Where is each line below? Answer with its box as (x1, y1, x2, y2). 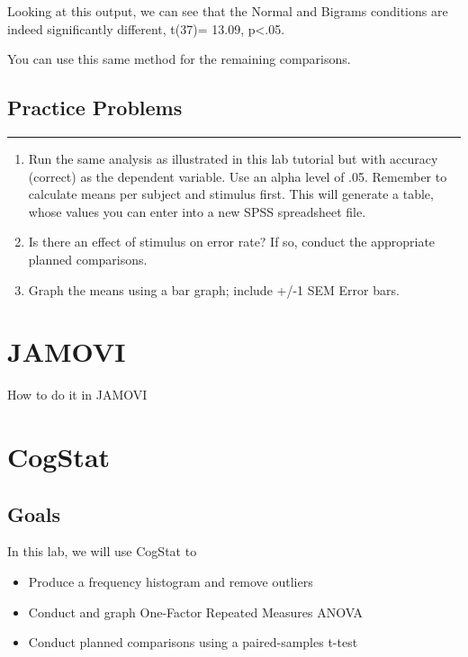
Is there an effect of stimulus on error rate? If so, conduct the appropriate (28, 232, 436, 251)
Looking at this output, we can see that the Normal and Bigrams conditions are (7, 2, 448, 20)
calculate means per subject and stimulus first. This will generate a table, (28, 184, 434, 203)
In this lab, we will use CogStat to (7, 542, 197, 561)
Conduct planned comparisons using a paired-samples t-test (28, 633, 358, 652)
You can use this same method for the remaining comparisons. (7, 49, 351, 68)
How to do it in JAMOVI (7, 385, 148, 404)
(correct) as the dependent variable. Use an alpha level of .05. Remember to (28, 166, 447, 185)
